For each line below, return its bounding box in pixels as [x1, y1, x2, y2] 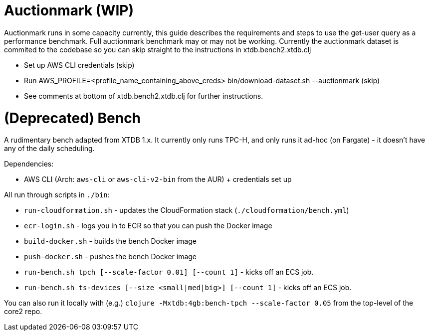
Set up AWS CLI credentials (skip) [24, 60, 135, 69]
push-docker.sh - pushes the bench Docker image [24, 252, 197, 261]
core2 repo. [4, 307, 42, 316]
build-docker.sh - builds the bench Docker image [24, 237, 197, 246]
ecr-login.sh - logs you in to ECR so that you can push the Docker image [24, 221, 272, 230]
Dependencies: [4, 160, 54, 168]
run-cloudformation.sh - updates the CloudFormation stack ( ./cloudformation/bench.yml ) [24, 206, 349, 215]
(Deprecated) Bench [4, 109, 141, 127]
